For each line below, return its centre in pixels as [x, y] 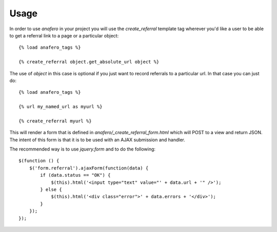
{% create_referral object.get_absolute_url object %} [89, 62]
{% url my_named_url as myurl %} [61, 107]
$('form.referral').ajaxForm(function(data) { [89, 168]
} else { [51, 189]
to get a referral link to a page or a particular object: [64, 35]
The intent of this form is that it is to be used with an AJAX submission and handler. [97, 140]
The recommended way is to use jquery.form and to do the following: [83, 149]
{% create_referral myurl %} [55, 121]
